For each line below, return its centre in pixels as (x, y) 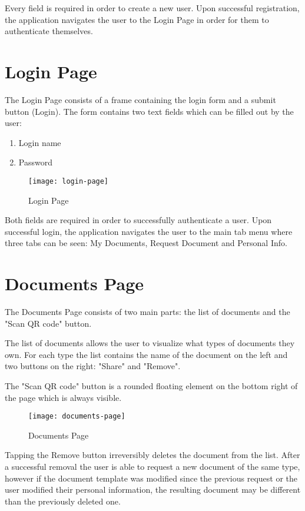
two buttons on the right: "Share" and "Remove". (93, 366)
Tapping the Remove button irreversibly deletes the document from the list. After (152, 455)
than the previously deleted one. (63, 501)
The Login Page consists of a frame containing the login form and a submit (140, 99)
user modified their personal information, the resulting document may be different (153, 490)
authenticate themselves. (49, 31)
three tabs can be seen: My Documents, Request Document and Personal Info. (146, 243)
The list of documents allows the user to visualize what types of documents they (150, 343)
